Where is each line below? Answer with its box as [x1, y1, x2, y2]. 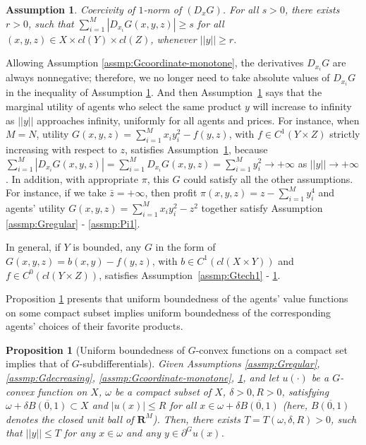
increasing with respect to [6, 141, 117, 156]
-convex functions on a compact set [195, 342, 348, 357]
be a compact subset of [114, 384, 212, 398]
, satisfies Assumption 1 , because [124, 141, 268, 156]
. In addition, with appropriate [6, 171, 138, 186]
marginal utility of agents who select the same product [6, 98, 242, 113]
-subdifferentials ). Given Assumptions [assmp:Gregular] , [79, 356, 320, 371]
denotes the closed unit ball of [6, 411, 134, 426]
